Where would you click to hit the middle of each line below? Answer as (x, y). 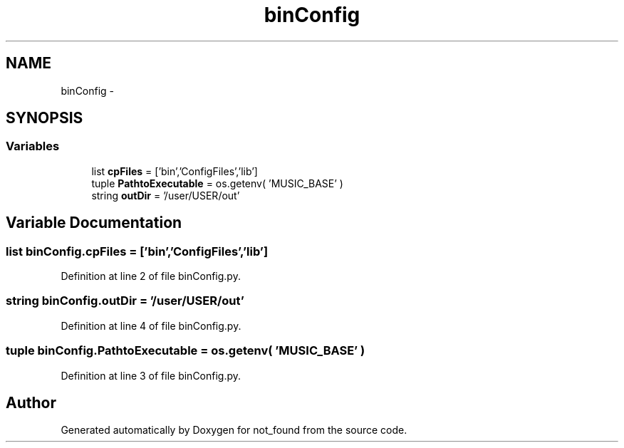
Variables (33, 146)
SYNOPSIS (45, 118)
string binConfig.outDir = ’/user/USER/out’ (125, 301)
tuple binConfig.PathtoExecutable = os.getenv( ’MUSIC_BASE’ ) (186, 351)
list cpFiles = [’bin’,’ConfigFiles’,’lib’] (175, 171)
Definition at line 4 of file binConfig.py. (151, 325)
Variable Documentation (94, 223)
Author (31, 402)
